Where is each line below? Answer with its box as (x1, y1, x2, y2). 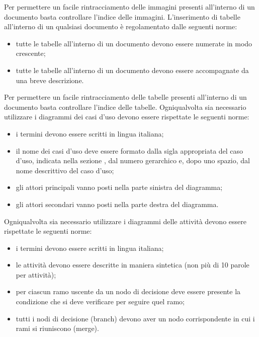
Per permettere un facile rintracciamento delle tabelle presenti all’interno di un (4, 92, 247, 102)
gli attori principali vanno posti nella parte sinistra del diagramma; (16, 182, 223, 192)
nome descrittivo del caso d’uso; (16, 165, 114, 175)
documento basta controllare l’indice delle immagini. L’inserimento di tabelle (4, 11, 240, 22)
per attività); (16, 269, 56, 280)
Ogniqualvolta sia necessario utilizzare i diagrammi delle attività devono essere (4, 216, 246, 226)
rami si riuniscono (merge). (16, 323, 99, 333)
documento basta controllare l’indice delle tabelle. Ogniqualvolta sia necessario (4, 101, 246, 112)
